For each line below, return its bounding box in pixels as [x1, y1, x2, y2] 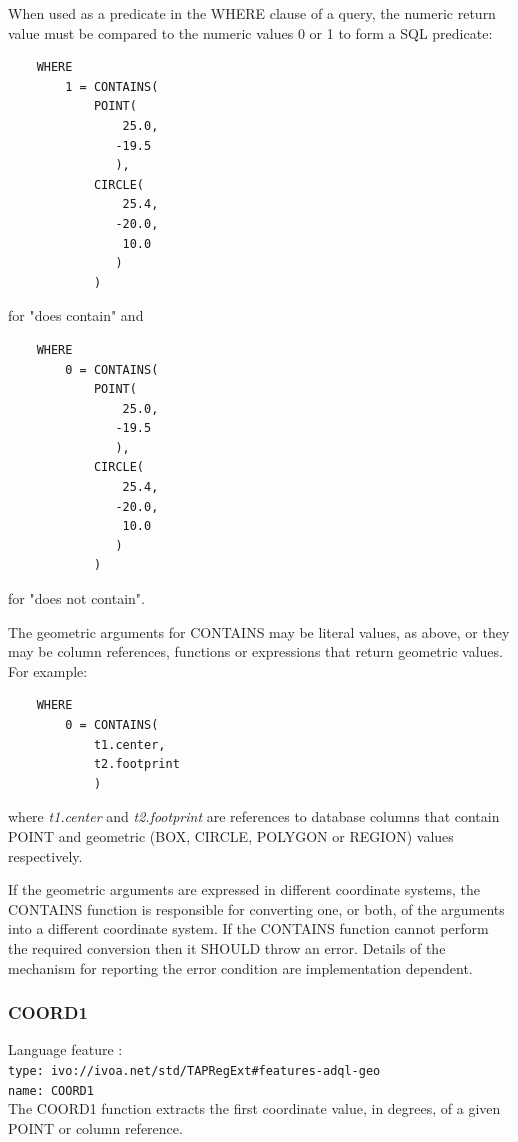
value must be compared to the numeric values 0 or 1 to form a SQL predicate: [8, 22, 493, 43]
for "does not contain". [8, 588, 145, 609]
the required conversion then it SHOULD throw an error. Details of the [8, 937, 446, 958]
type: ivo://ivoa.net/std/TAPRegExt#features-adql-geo [8, 1063, 381, 1078]
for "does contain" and [8, 305, 144, 326]
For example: [8, 660, 88, 681]
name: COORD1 [8, 1083, 94, 1098]
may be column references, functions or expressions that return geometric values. [8, 641, 503, 662]
